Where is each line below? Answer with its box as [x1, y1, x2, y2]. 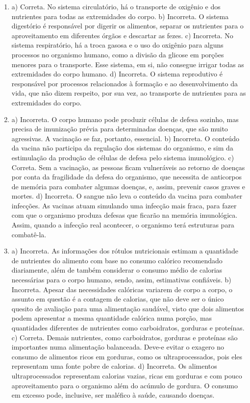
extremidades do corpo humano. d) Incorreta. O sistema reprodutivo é [11, 69, 223, 79]
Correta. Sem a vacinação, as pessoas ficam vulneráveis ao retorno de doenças [11, 162, 245, 172]
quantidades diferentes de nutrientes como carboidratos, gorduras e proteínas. [11, 323, 245, 332]
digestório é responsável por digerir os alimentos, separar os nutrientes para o [11, 21, 244, 31]
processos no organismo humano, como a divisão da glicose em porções [11, 49, 224, 59]
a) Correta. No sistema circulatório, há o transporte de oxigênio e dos [11, 1, 221, 11]
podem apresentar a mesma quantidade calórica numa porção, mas [11, 313, 212, 323]
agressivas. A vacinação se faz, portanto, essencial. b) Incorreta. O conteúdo [11, 133, 239, 143]
